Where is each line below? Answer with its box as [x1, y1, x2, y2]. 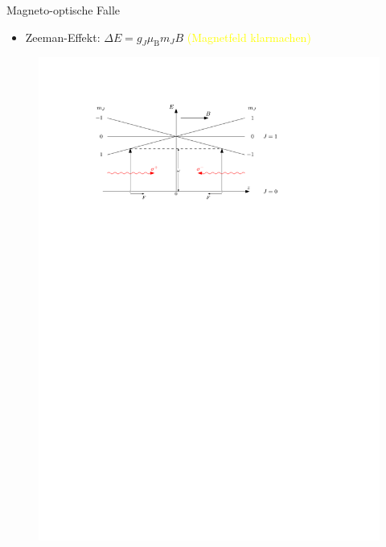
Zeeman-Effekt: [25, 28, 101, 45]
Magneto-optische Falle [6, 2, 121, 18]
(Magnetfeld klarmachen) [187, 28, 311, 45]
